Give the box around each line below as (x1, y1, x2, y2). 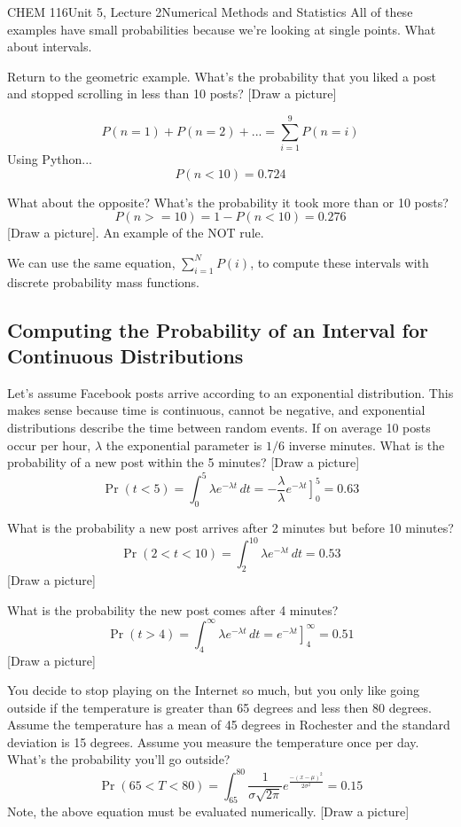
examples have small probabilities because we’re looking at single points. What (7, 20, 436, 38)
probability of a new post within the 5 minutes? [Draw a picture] (7, 453, 360, 472)
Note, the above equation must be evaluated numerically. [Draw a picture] (7, 802, 410, 821)
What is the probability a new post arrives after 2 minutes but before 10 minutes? (7, 519, 454, 537)
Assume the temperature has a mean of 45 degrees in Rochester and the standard (7, 715, 450, 734)
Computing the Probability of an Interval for (7, 316, 429, 343)
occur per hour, (7, 435, 91, 454)
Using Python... (7, 150, 92, 168)
